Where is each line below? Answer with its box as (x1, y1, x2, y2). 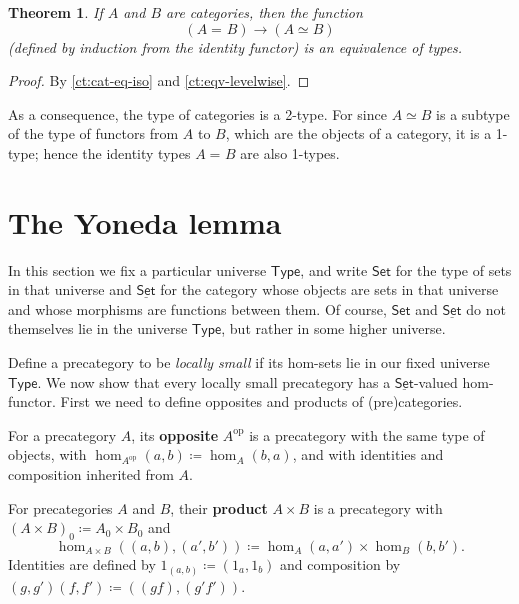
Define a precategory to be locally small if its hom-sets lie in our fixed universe (8, 352, 490, 373)
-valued (413, 371, 458, 392)
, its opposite (131, 424, 219, 445)
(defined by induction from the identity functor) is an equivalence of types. (8, 36, 463, 57)
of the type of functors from (8, 123, 179, 144)
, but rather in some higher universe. (221, 318, 446, 339)
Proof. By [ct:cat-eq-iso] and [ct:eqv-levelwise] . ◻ (8, 70, 310, 91)
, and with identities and (292, 444, 444, 465)
